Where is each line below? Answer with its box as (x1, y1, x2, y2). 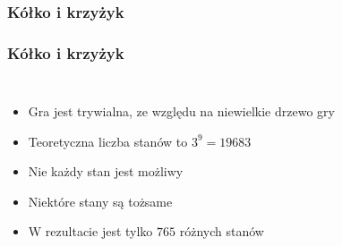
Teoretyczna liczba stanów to (28, 131, 188, 150)
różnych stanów (179, 222, 264, 241)
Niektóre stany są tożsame (28, 191, 173, 210)
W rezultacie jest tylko (28, 222, 153, 241)
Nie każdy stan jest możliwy (28, 162, 184, 181)
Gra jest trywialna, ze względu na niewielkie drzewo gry (28, 102, 335, 121)
